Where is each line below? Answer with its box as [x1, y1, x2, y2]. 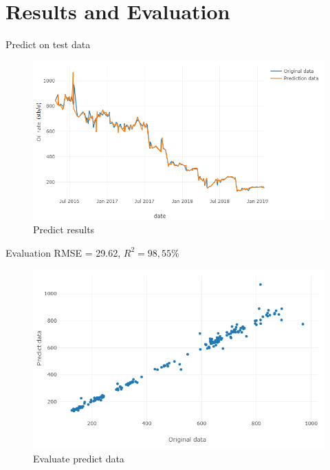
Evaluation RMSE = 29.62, [5, 245, 121, 259]
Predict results [33, 222, 95, 237]
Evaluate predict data [33, 451, 124, 465]
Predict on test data [5, 37, 91, 52]
